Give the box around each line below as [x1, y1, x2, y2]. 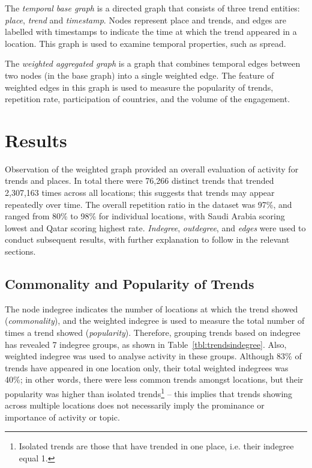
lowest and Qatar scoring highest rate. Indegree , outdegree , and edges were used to [5, 221, 306, 234]
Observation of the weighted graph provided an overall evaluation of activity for [5, 162, 299, 175]
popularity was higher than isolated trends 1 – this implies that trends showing [5, 385, 293, 400]
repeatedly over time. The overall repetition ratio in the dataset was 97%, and [5, 198, 292, 210]
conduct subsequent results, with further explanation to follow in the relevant [5, 233, 290, 246]
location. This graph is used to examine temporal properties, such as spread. [5, 37, 286, 49]
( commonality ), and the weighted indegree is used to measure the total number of [5, 314, 305, 327]
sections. [5, 245, 36, 258]
